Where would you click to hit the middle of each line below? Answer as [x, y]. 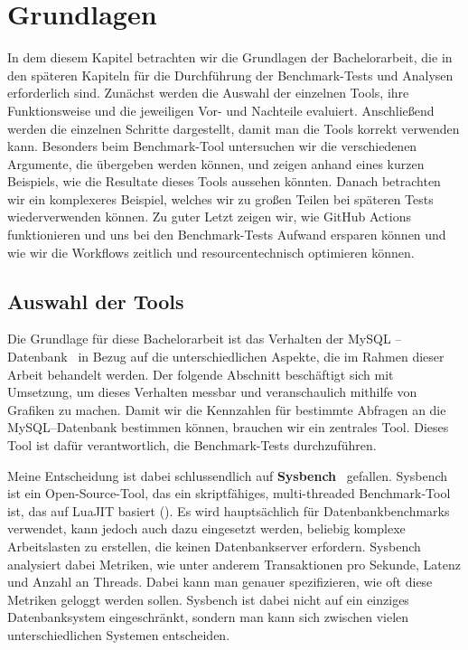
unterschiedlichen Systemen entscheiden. [119, 634]
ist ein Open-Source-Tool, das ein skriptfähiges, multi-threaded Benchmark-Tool [229, 493]
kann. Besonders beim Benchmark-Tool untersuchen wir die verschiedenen [212, 146]
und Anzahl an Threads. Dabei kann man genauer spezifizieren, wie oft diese [220, 582]
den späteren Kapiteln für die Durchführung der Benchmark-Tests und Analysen [230, 75]
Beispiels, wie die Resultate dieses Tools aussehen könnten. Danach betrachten [224, 181]
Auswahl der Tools [96, 301]
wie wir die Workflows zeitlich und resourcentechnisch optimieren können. [211, 252]
